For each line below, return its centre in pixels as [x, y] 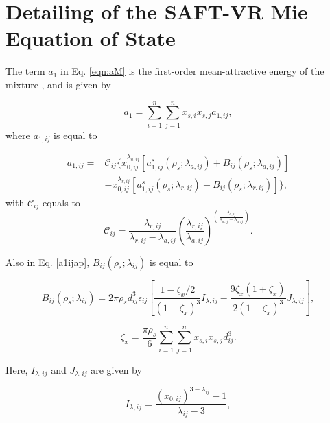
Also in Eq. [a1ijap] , [48, 262]
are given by [116, 369]
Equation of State [91, 38]
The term [25, 71]
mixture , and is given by [58, 84]
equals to [61, 202]
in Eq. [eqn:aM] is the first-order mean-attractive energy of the [192, 71]
